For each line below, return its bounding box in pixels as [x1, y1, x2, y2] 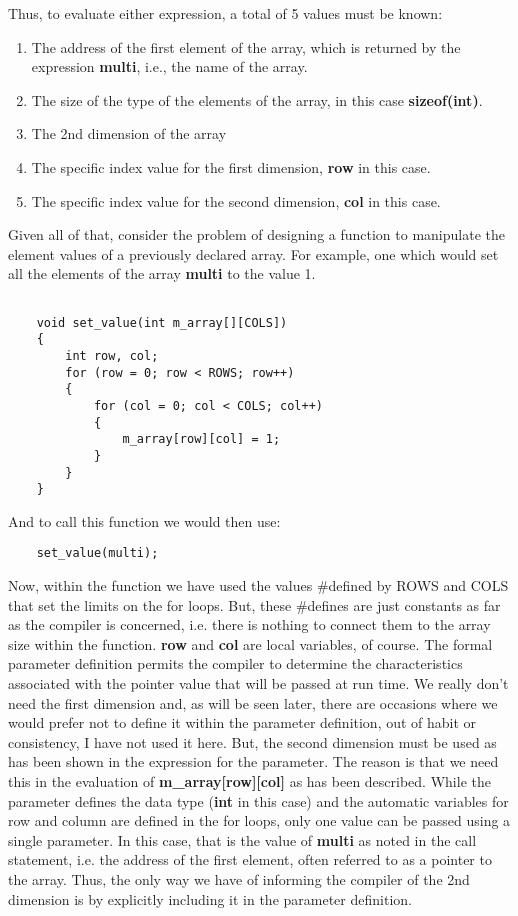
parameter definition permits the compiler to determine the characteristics [8, 653, 463, 674]
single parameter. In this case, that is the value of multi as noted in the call [8, 829, 477, 850]
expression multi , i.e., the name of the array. [31, 56, 308, 77]
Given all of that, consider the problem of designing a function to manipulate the [8, 224, 505, 245]
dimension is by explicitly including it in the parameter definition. [8, 888, 412, 909]
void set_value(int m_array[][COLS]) [36, 315, 288, 330]
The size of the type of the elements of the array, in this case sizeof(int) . [31, 89, 483, 110]
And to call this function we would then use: [8, 510, 281, 531]
